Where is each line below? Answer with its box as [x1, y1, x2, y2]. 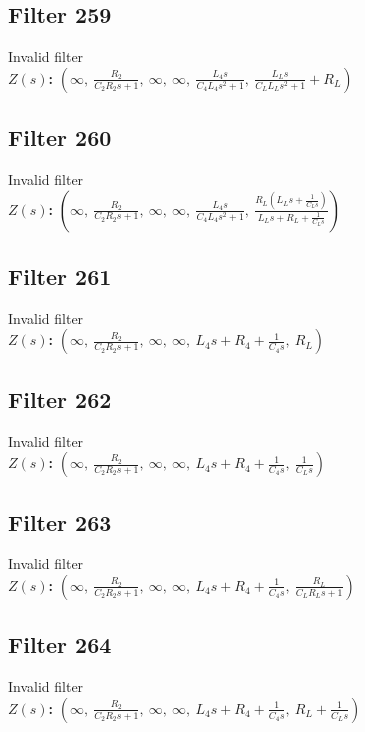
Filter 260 [8, 122, 112, 153]
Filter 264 [8, 629, 112, 660]
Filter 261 [8, 260, 112, 291]
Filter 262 [8, 383, 112, 414]
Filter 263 [8, 506, 112, 537]
